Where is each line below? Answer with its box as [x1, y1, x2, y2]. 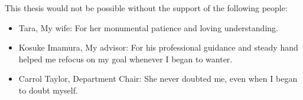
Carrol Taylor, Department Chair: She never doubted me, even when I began [18, 72, 298, 85]
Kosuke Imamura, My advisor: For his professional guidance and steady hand [18, 41, 298, 54]
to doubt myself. [18, 84, 78, 96]
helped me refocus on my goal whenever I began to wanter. [18, 52, 233, 65]
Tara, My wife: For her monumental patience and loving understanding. [18, 21, 278, 34]
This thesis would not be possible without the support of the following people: [5, 2, 288, 14]
